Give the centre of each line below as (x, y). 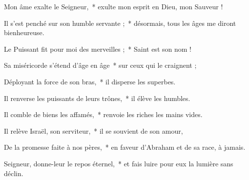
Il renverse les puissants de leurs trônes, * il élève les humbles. (97, 98)
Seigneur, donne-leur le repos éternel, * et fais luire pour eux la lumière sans (119, 163)
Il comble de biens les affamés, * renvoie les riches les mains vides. (103, 114)
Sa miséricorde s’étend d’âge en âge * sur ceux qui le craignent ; (100, 65)
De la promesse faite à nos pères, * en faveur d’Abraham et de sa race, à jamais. (125, 147)
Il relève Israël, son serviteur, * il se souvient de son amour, (93, 130)
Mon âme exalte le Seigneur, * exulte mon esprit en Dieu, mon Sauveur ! (114, 6)
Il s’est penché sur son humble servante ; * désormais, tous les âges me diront (120, 23)
